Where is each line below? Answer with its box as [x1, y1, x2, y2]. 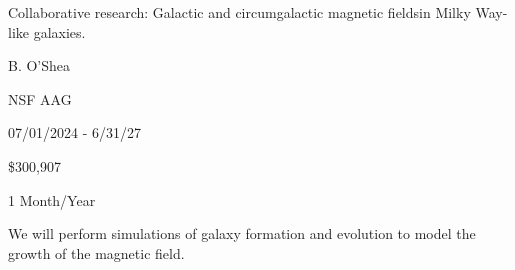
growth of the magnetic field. [8, 242, 185, 263]
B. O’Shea [8, 55, 71, 76]
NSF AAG [8, 88, 72, 109]
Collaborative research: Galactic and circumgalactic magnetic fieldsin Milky [8, 2, 471, 22]
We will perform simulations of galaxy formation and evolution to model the [8, 223, 476, 244]
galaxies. [33, 21, 86, 42]
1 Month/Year [8, 189, 96, 210]
